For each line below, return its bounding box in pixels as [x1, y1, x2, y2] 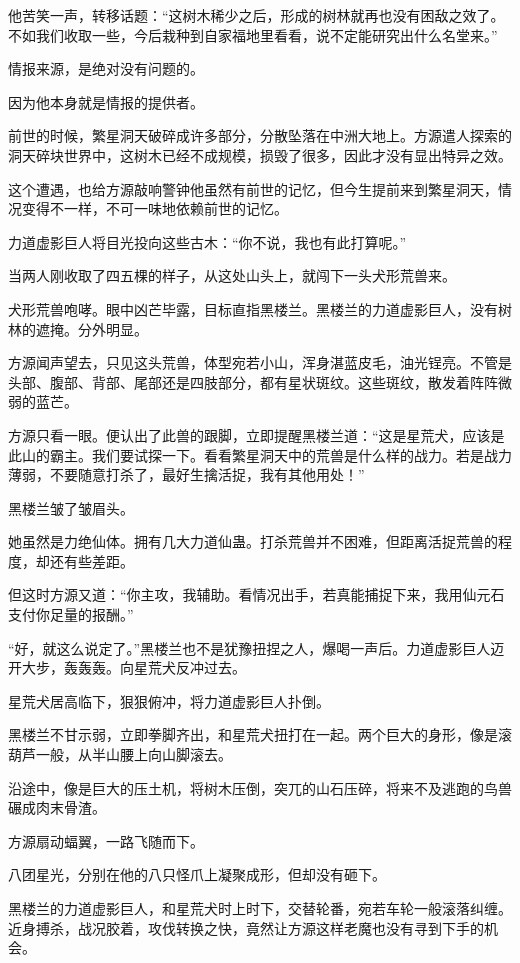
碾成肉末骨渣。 [8, 797, 106, 818]
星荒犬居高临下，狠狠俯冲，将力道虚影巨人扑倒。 [8, 690, 330, 711]
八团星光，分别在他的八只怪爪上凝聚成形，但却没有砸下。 [8, 864, 386, 885]
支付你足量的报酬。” [8, 604, 134, 625]
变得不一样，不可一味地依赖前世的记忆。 [21, 198, 288, 219]
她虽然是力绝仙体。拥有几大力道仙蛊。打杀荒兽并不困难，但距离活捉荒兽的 [8, 531, 498, 552]
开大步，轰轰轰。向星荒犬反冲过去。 [8, 657, 246, 678]
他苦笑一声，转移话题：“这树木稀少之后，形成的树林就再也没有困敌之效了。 [8, 5, 505, 25]
